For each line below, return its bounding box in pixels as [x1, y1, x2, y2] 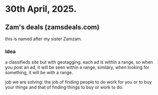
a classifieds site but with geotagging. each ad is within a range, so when [5, 59, 153, 65]
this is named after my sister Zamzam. [5, 36, 82, 42]
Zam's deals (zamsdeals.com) [5, 23, 100, 31]
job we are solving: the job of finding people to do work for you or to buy [5, 79, 152, 85]
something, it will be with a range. [5, 70, 74, 75]
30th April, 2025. [5, 3, 77, 15]
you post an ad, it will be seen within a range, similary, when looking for [5, 65, 150, 71]
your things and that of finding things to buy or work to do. [5, 84, 124, 90]
